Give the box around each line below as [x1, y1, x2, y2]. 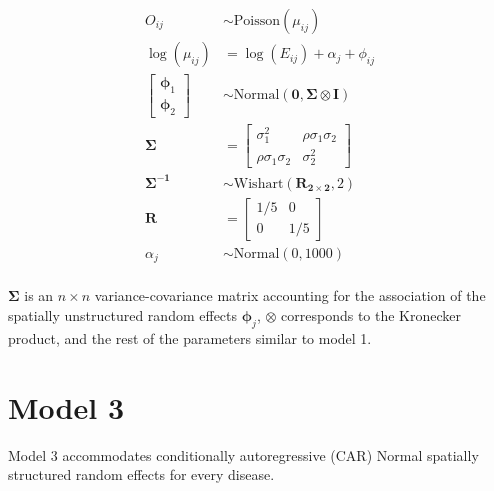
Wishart [233, 176, 284, 191]
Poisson [233, 14, 281, 29]
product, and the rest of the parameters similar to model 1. [8, 327, 372, 348]
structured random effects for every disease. [8, 464, 275, 485]
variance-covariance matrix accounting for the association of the [94, 285, 486, 306]
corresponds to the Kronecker [281, 304, 462, 325]
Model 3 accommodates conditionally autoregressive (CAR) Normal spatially [8, 444, 479, 465]
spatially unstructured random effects [8, 304, 238, 325]
